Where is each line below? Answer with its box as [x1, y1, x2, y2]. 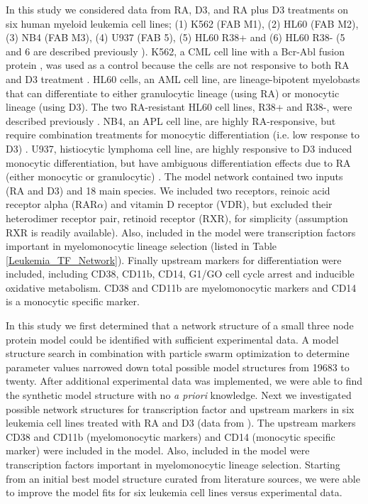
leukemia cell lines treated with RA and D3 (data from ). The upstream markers [6, 415, 356, 430]
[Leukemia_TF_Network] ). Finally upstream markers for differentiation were [6, 252, 342, 267]
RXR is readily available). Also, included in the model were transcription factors [6, 224, 356, 239]
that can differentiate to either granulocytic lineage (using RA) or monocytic [6, 85, 340, 100]
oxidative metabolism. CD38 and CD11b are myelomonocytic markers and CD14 [6, 280, 357, 295]
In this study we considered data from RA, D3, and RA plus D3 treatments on [6, 2, 349, 16]
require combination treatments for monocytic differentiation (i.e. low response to [6, 127, 360, 142]
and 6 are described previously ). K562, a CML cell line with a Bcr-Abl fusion [6, 43, 345, 58]
